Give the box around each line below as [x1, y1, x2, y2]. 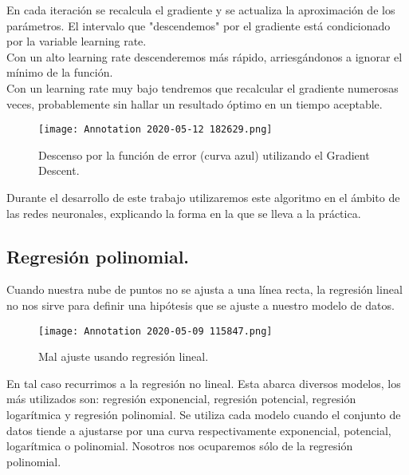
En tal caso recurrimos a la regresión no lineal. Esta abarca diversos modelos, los [6, 374, 401, 391]
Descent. [38, 162, 80, 179]
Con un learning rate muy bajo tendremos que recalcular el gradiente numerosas [6, 79, 399, 96]
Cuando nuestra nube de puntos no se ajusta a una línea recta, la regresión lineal [6, 281, 403, 298]
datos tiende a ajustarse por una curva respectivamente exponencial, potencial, [6, 422, 391, 438]
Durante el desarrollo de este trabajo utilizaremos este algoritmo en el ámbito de [6, 189, 400, 205]
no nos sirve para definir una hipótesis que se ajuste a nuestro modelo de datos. [6, 296, 395, 313]
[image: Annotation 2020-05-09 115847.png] [38, 325, 273, 337]
